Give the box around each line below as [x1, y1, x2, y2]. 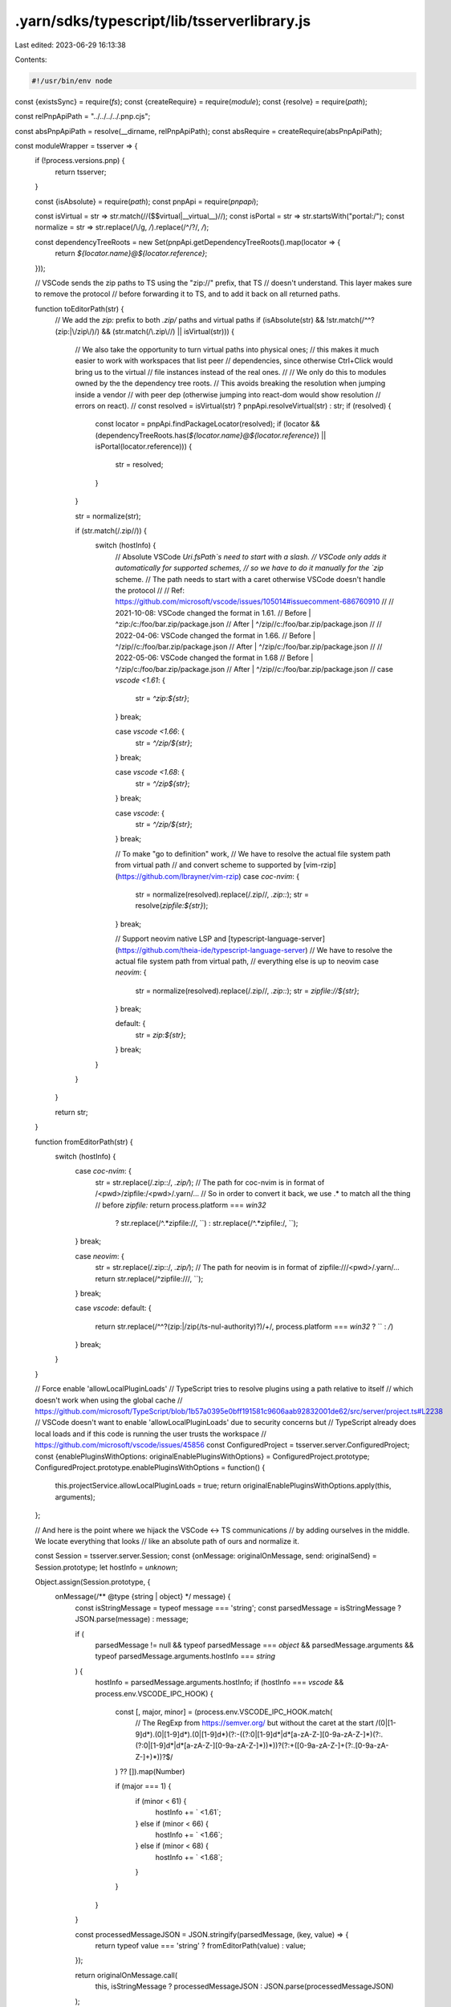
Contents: [14, 55, 47, 64]
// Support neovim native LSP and [115, 934, 227, 943]
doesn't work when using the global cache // [35, 1395, 183, 1405]
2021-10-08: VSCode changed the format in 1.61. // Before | [115, 608, 311, 617]
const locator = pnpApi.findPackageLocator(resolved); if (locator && [95, 419, 320, 429]
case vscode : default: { [75, 1303, 152, 1313]
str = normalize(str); [75, 511, 141, 521]
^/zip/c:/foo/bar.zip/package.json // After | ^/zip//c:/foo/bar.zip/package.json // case [115, 664, 393, 674]
